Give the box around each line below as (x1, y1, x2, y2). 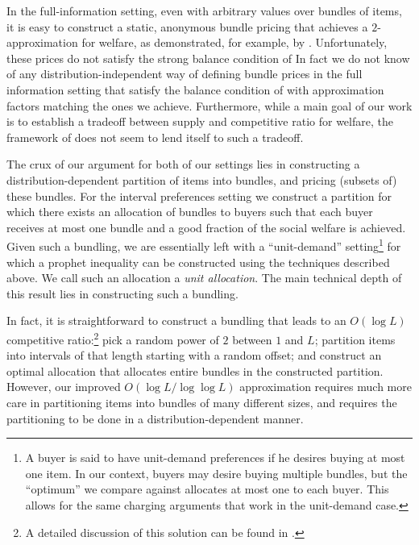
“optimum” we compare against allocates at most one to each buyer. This (25, 481, 389, 497)
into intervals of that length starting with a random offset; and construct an (6, 347, 382, 364)
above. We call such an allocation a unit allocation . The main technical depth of (6, 269, 402, 286)
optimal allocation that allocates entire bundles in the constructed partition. (6, 362, 384, 379)
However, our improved (6, 378, 121, 395)
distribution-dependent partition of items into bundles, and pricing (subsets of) (6, 171, 397, 188)
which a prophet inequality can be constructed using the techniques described (6, 253, 390, 270)
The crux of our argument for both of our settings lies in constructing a (6, 156, 360, 173)
